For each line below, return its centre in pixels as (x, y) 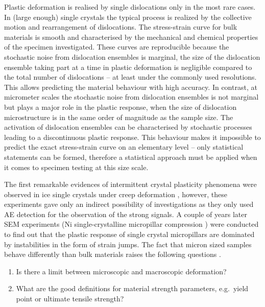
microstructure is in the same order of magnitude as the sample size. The (119, 117)
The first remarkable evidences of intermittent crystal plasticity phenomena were (130, 184)
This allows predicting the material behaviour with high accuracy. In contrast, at (131, 87)
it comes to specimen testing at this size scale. (76, 167)
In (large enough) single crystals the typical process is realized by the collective (128, 17)
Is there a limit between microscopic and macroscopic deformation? (121, 271)
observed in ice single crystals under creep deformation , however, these (116, 194)
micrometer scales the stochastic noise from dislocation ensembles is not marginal (131, 97)
